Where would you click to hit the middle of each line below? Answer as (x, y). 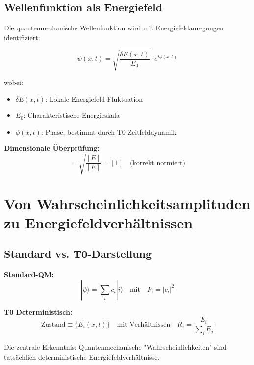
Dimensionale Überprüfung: (52, 148)
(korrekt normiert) (157, 163)
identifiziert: (22, 37)
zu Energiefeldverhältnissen (99, 222)
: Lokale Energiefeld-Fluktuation (94, 98)
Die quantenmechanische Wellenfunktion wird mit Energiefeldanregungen (114, 28)
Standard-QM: (29, 274)
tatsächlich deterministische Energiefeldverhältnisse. (82, 356)
